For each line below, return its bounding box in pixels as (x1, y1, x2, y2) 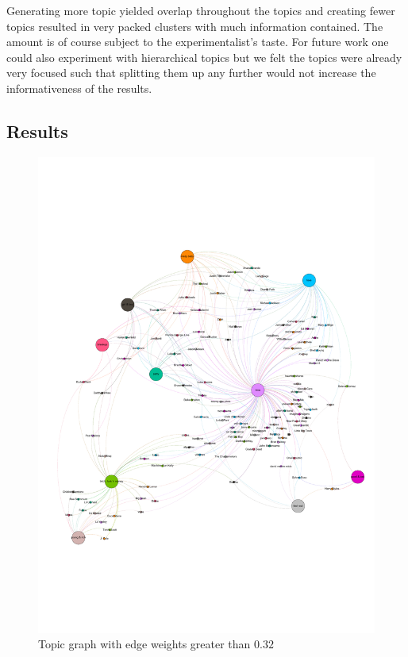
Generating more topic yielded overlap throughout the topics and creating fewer (6, 2, 395, 18)
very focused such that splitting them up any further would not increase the (6, 64, 376, 81)
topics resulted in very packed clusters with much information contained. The (6, 17, 383, 34)
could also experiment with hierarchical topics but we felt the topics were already (6, 48, 402, 65)
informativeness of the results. (6, 79, 152, 96)
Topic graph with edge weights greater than (38, 636, 251, 652)
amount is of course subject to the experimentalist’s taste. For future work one (6, 33, 389, 50)
